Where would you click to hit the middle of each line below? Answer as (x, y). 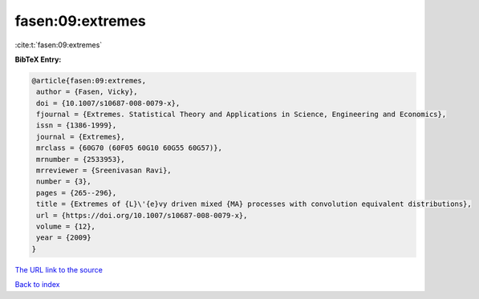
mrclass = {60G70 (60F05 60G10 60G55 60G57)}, (129, 148)
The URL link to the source (59, 269)
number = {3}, (64, 182)
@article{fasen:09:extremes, (89, 81)
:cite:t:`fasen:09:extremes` (59, 45)
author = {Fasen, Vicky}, (87, 92)
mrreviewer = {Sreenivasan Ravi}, (104, 171)
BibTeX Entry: (38, 59)
